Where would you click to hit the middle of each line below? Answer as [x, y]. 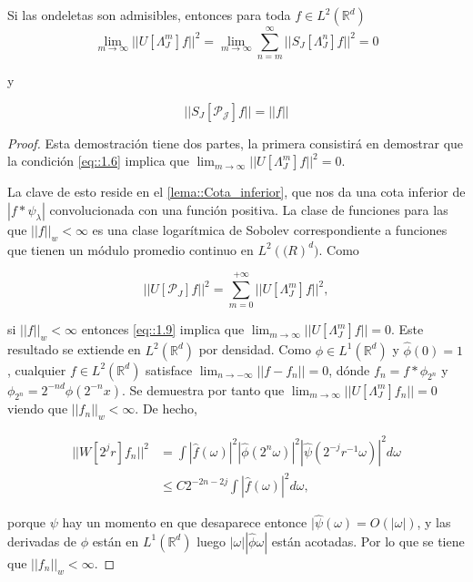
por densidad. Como [255, 349]
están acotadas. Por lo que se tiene [368, 541]
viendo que [38, 408]
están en [116, 541]
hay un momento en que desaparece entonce [185, 522]
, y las [434, 522]
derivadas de [42, 541]
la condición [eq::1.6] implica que [98, 161]
